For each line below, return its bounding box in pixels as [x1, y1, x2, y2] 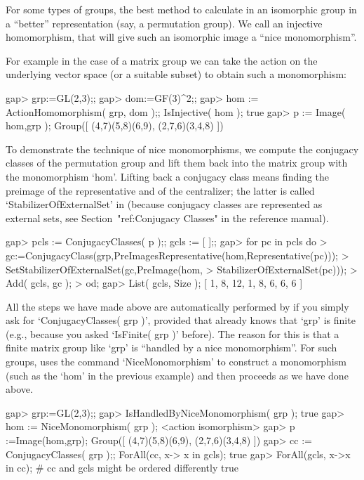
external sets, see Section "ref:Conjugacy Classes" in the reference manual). [6, 210, 329, 225]
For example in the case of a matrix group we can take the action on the [6, 53, 318, 67]
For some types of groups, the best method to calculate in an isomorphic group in [6, 2, 357, 16]
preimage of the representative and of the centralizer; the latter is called [6, 183, 315, 197]
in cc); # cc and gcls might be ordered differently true [6, 460, 238, 475]
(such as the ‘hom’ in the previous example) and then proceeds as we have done [6, 368, 349, 382]
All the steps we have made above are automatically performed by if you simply [6, 299, 349, 313]
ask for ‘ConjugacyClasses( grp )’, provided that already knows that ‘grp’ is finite [6, 313, 356, 327]
